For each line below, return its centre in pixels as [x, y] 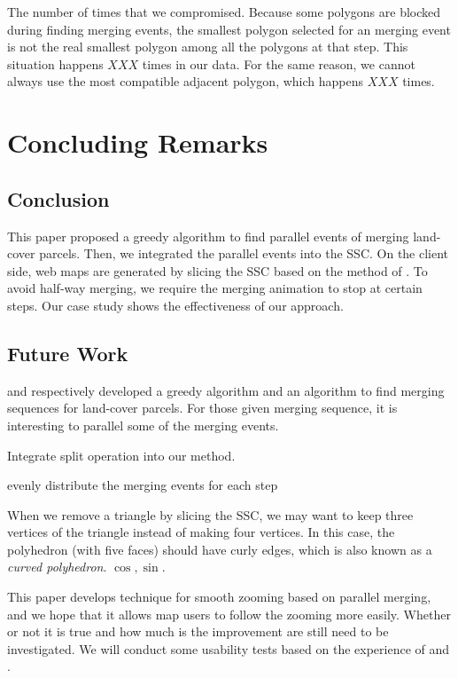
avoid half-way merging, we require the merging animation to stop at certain [215, 288]
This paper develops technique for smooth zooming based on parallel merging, [219, 597]
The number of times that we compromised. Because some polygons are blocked [224, 12]
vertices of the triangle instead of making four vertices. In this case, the [201, 532]
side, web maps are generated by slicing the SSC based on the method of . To [217, 270]
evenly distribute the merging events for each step [143, 485]
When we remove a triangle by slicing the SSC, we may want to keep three [210, 514]
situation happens [55, 63]
